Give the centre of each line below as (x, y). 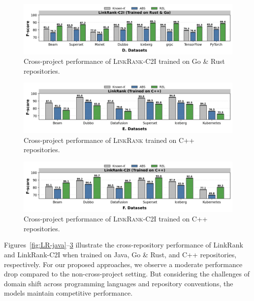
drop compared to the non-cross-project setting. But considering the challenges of (127, 274)
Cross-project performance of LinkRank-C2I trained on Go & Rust (124, 61)
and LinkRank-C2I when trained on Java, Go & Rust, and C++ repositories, (120, 254)
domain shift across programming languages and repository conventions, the (119, 283)
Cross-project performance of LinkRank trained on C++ (109, 140)
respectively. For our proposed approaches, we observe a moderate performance (123, 264)
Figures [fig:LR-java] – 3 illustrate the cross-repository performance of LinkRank (124, 245)
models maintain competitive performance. (68, 293)
